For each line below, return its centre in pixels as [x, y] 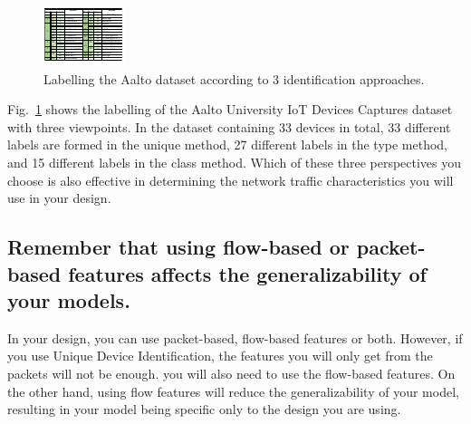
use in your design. [59, 198]
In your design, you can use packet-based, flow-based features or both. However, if [235, 337]
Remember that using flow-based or [178, 247]
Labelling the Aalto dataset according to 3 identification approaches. [234, 78]
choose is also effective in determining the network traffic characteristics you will [231, 180]
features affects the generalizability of [247, 273]
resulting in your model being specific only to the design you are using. [204, 409]
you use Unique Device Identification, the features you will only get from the [220, 356]
